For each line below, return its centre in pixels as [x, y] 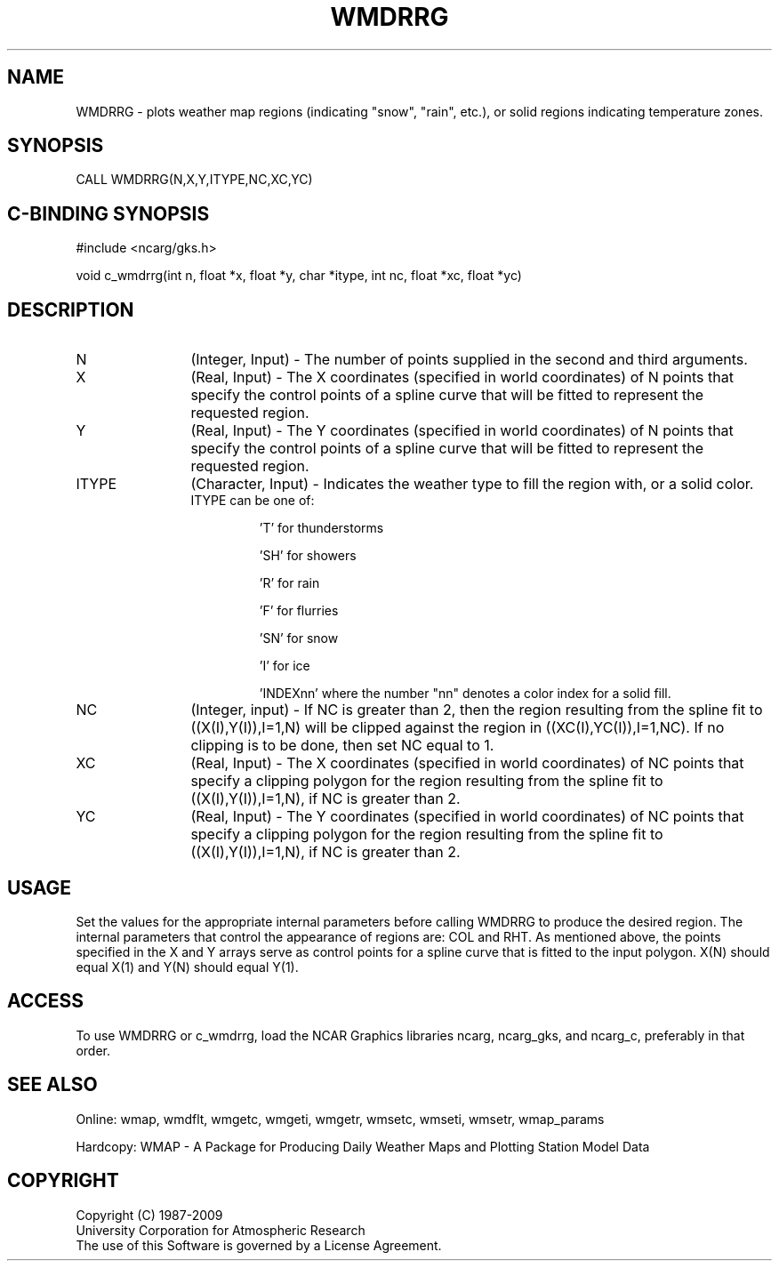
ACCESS [46, 1001]
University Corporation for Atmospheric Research [221, 1230]
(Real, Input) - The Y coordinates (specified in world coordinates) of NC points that [467, 817]
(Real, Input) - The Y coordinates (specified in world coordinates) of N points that [462, 431]
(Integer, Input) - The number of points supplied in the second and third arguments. [469, 360]
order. [93, 1050]
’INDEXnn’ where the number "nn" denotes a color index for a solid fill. [465, 694]
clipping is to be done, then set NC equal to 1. [342, 746]
